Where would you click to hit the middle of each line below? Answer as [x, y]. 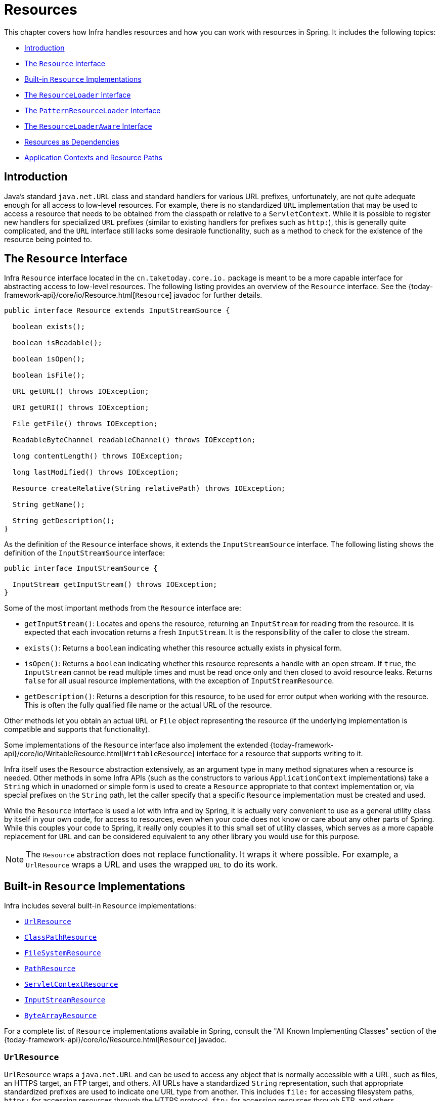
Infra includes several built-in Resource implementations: [100, 906]
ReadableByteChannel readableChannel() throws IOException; [134, 440]
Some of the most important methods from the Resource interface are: [123, 608]
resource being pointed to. [48, 239]
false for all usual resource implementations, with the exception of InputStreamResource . [179, 681]
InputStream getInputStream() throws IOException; [115, 585]
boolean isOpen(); [49, 359]
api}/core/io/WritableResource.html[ [64, 754]
